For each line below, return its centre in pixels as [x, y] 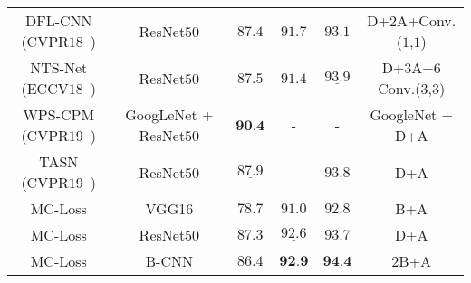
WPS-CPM [59, 114]
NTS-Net [59, 67]
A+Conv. [426, 20]
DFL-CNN [58, 20]
